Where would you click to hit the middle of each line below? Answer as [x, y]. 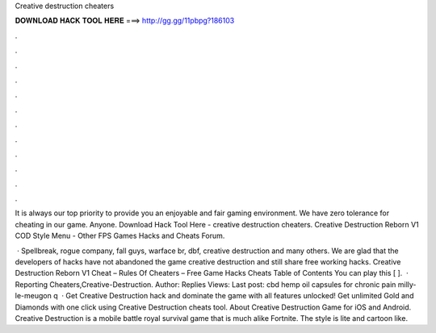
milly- [407, 284]
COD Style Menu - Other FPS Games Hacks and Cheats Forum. [120, 236]
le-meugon [33, 296]
